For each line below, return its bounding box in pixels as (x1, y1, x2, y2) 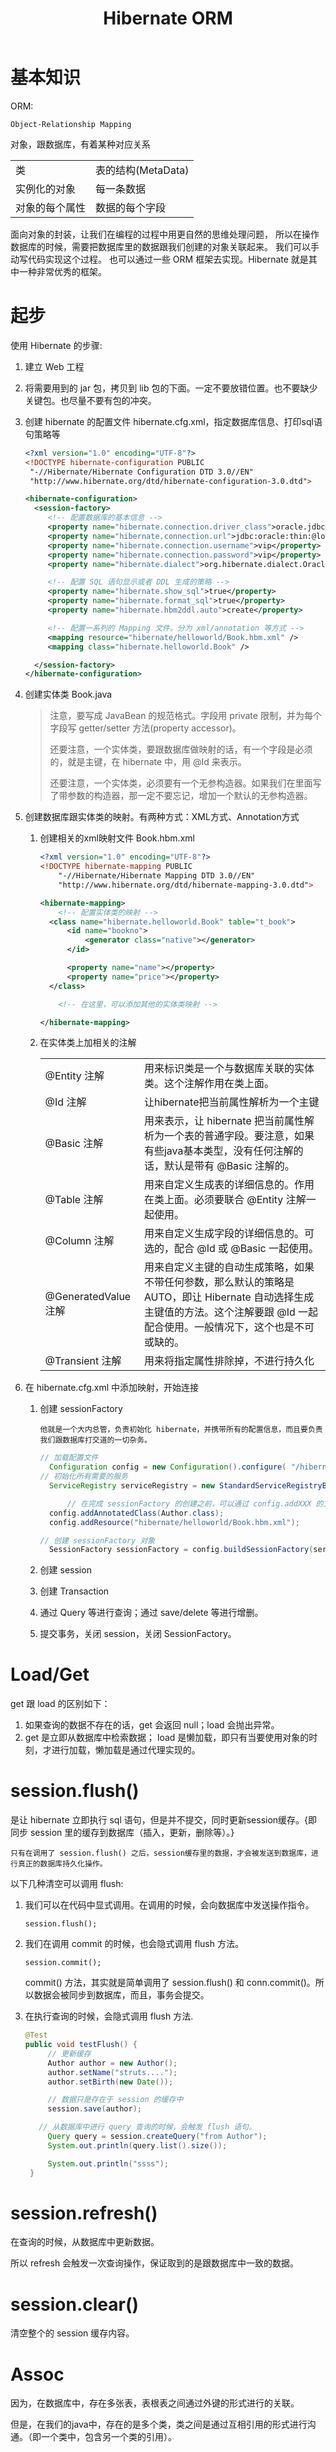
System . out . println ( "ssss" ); (47, 2158, 169, 2169)
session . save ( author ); (47, 2104, 142, 2114)
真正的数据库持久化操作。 (17, 1859, 108, 1869)
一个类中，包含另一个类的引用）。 (40, 2431, 177, 2443)
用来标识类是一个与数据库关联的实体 (143, 1062, 315, 1076)
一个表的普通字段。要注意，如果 (163, 1129, 315, 1143)
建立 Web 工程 (24, 360, 85, 372)
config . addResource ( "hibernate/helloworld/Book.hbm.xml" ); (48, 1517, 300, 1527)
